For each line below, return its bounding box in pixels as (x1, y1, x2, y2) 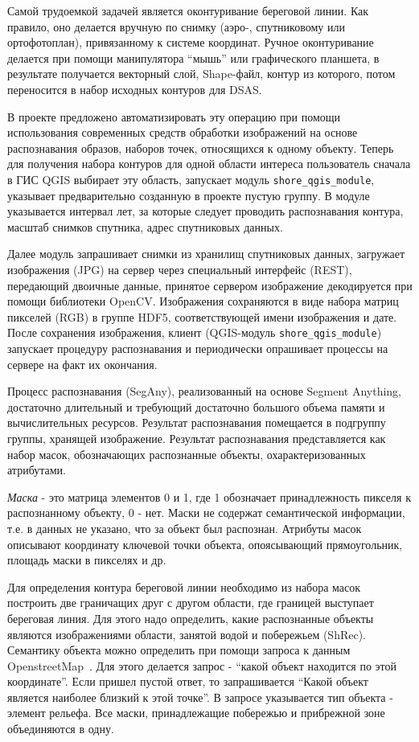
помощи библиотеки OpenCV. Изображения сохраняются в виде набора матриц (7, 293, 399, 310)
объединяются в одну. (7, 720, 114, 737)
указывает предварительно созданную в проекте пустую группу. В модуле (7, 187, 370, 203)
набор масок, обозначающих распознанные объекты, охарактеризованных (7, 445, 366, 462)
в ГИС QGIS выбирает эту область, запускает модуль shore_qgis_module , (7, 170, 375, 187)
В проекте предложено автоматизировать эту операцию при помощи (7, 108, 341, 125)
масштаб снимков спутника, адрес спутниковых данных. (7, 218, 283, 235)
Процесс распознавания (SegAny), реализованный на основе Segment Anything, (7, 383, 401, 400)
